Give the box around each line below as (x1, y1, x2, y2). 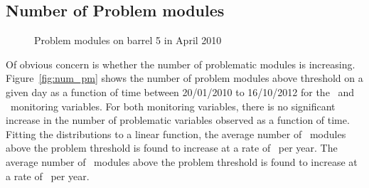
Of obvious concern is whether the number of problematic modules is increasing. (6, 56, 355, 71)
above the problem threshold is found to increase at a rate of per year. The (6, 140, 338, 155)
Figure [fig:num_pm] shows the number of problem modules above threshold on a (6, 70, 363, 85)
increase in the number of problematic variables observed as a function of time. (6, 113, 350, 127)
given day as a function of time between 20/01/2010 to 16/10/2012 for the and (6, 84, 355, 99)
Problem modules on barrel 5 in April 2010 (34, 33, 222, 48)
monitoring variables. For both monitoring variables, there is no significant (10, 98, 336, 113)
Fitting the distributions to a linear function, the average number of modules (6, 126, 346, 141)
